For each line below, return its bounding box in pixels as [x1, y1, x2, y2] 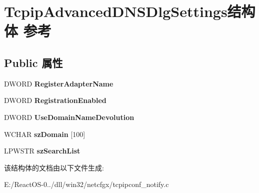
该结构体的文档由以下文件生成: [4, 162, 104, 172]
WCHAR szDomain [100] [4, 128, 85, 139]
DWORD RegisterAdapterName [4, 78, 113, 88]
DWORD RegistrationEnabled [4, 95, 106, 105]
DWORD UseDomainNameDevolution [4, 111, 134, 122]
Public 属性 [4, 54, 63, 70]
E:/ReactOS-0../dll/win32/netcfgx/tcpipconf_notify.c [4, 179, 169, 189]
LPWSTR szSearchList [4, 145, 80, 156]
